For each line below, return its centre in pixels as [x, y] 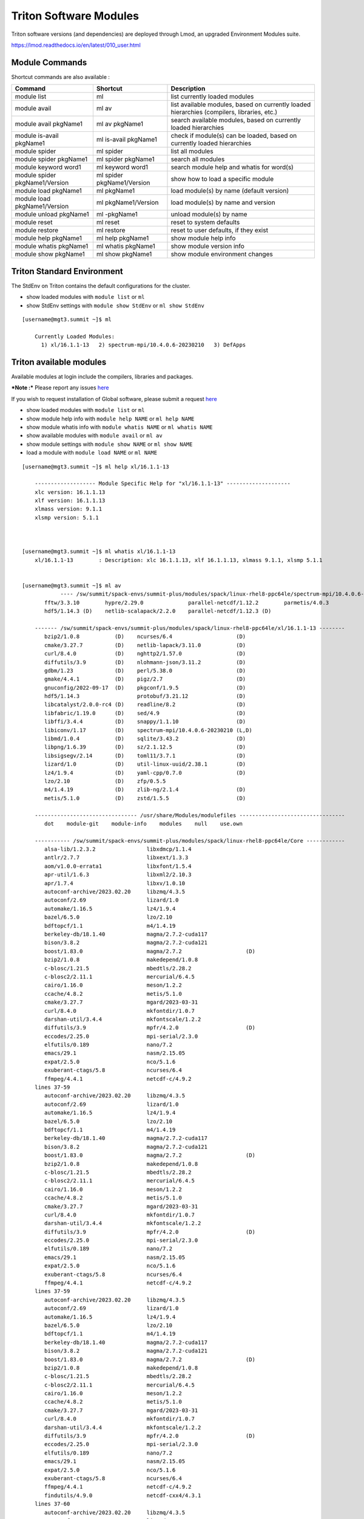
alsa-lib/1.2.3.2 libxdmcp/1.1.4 [118, 849]
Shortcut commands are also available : [61, 77]
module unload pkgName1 [52, 214]
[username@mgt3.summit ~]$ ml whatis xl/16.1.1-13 [99, 552]
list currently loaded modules [212, 97]
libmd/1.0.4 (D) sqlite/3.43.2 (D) [145, 739]
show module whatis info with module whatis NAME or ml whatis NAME [120, 427]
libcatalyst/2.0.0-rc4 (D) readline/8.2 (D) [145, 705]
